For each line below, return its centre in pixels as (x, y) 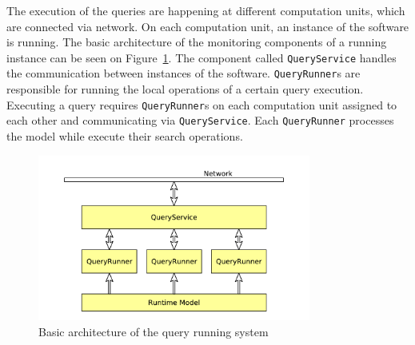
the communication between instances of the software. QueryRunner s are (184, 73)
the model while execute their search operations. (125, 136)
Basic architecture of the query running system (154, 331)
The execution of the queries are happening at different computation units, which (206, 10)
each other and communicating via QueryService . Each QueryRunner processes (200, 120)
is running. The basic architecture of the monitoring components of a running (197, 42)
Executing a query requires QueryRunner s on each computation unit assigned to (202, 104)
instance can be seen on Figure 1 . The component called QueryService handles (202, 57)
